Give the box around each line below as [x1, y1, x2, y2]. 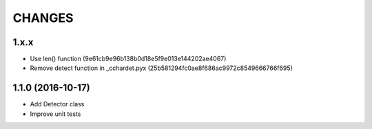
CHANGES [12, 10, 74, 25]
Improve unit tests [30, 110, 81, 118]
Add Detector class [30, 100, 85, 108]
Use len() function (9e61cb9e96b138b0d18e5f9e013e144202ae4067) [30, 55, 227, 63]
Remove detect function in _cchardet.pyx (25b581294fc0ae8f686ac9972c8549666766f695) [30, 64, 293, 72]
